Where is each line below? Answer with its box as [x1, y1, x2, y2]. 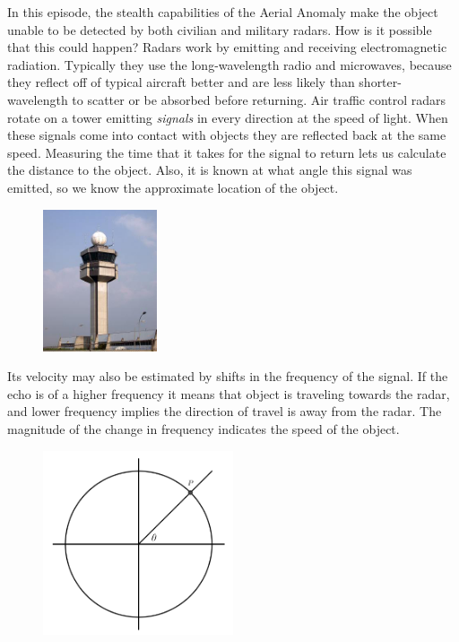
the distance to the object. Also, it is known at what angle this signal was [7, 160, 412, 179]
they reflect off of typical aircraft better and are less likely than [7, 73, 355, 91]
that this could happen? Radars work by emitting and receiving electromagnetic [7, 38, 447, 56]
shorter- [359, 73, 402, 91]
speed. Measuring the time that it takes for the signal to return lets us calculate [7, 143, 446, 161]
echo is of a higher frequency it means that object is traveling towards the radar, [7, 384, 450, 403]
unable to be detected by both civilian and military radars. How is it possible [7, 20, 432, 39]
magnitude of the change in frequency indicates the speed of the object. [7, 419, 400, 438]
